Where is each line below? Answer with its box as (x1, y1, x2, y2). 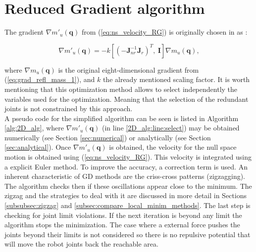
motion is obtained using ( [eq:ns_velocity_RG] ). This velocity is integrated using (4, 152, 252, 162)
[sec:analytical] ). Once (4, 142, 71, 152)
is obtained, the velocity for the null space (109, 142, 237, 152)
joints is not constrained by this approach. (4, 103, 133, 114)
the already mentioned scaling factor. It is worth (102, 74, 250, 84)
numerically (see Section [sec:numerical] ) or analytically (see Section (4, 132, 211, 142)
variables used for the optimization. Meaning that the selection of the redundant (4, 93, 249, 104)
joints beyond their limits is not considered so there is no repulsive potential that (4, 229, 251, 239)
